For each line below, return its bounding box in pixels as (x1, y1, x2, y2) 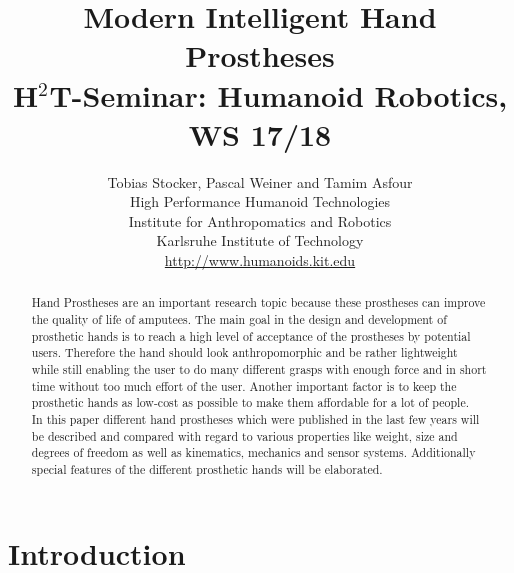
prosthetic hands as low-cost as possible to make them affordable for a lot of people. (31, 394, 469, 411)
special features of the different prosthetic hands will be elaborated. (31, 461, 383, 478)
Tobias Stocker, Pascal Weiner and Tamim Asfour (107, 171, 413, 192)
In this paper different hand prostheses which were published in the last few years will (31, 411, 480, 428)
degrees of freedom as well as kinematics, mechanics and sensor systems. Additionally (31, 444, 476, 461)
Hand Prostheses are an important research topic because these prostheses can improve (31, 294, 486, 311)
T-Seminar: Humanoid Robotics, (49, 74, 508, 115)
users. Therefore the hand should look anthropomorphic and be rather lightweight (31, 344, 458, 361)
